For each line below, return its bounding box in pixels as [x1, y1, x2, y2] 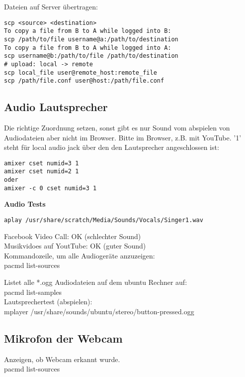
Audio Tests [4, 199, 46, 209]
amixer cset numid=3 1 [4, 159, 79, 167]
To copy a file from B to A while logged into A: [4, 44, 171, 51]
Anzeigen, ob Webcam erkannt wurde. [4, 354, 120, 364]
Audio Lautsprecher [4, 99, 108, 115]
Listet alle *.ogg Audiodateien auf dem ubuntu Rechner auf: [4, 277, 187, 287]
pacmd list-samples [4, 286, 62, 297]
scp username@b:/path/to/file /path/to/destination [4, 52, 178, 60]
